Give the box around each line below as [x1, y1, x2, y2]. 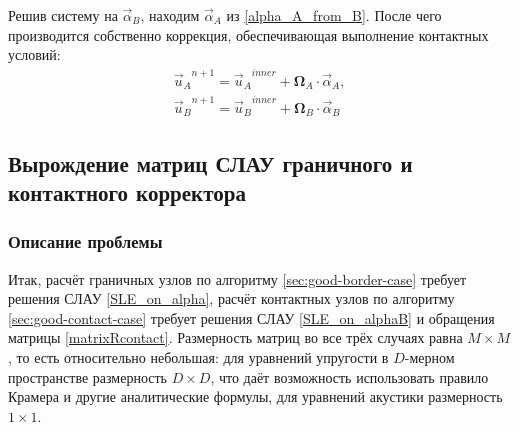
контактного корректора [8, 176, 246, 207]
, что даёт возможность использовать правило [210, 366, 489, 387]
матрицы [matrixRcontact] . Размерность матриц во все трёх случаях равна [8, 327, 463, 348]
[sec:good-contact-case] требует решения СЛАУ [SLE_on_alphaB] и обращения [8, 307, 495, 328]
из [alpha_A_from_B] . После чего [226, 5, 442, 25]
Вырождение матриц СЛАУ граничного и [8, 147, 413, 178]
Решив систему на [8, 5, 118, 25]
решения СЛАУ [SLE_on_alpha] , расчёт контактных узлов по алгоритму [8, 288, 455, 309]
